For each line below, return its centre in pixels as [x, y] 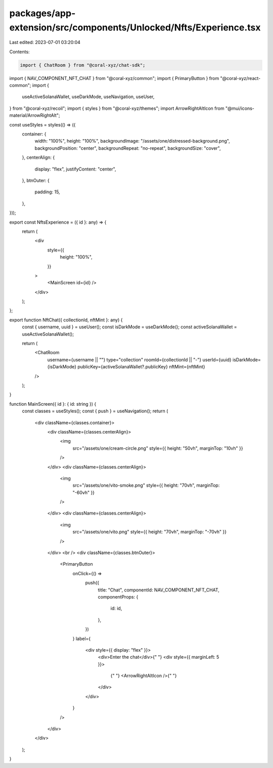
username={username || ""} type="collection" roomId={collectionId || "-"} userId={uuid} [140, 360]
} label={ [82, 638]
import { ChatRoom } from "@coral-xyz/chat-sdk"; [83, 65]
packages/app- [42, 13]
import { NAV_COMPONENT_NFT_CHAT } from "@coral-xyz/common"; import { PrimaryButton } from [114, 78]
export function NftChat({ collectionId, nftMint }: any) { [66, 320]
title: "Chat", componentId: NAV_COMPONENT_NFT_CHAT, [159, 590]
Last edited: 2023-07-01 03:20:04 [45, 42]
